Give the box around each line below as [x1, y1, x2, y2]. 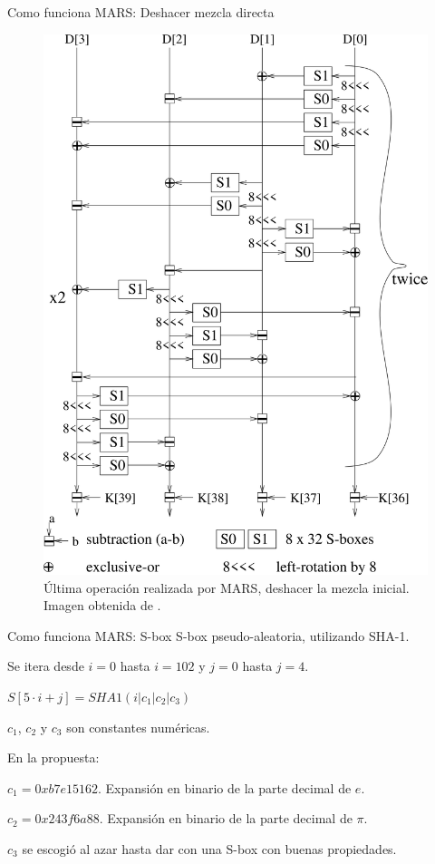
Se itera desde [7, 656, 84, 675]
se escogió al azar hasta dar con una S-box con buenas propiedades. [22, 839, 397, 858]
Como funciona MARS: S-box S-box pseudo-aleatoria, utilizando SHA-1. [7, 626, 410, 645]
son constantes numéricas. [66, 717, 210, 736]
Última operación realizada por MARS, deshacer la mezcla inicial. [43, 578, 410, 597]
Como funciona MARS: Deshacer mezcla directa [7, 3, 275, 21]
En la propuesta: [7, 748, 100, 767]
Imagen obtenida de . [43, 596, 161, 615]
